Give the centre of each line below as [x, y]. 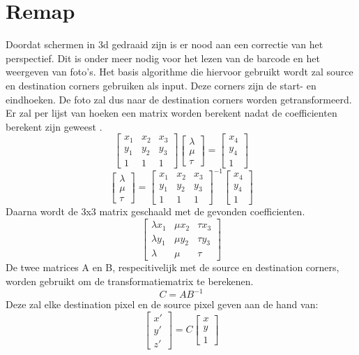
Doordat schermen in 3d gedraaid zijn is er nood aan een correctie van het [165, 44]
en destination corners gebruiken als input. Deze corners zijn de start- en [161, 85]
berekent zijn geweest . [54, 126]
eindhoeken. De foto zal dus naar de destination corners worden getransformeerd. [179, 99]
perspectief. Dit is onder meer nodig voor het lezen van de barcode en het [163, 58]
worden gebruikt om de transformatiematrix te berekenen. [130, 281]
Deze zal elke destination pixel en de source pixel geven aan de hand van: [162, 304]
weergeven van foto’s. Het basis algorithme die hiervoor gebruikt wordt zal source [179, 72]
